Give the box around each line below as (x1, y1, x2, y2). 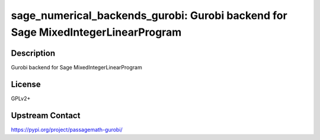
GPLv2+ (11, 95, 31, 102)
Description (11, 48, 56, 58)
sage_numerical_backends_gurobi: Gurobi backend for (11, 9, 287, 22)
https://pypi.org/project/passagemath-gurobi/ (11, 126, 123, 133)
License (11, 79, 41, 89)
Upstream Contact (11, 110, 81, 120)
